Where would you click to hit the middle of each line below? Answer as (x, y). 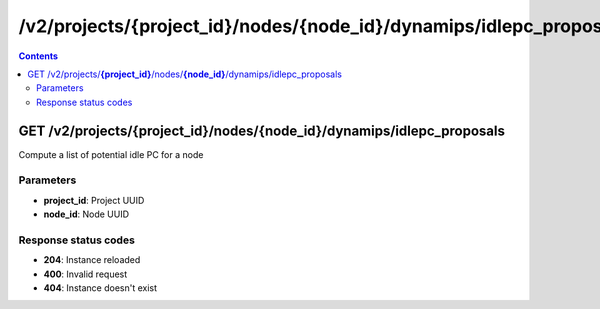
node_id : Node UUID (86, 214)
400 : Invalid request (85, 274)
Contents (38, 56)
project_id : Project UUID (94, 200)
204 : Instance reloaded (92, 260)
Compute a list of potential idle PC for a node (111, 154)
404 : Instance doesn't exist (100, 288)
